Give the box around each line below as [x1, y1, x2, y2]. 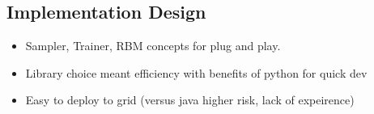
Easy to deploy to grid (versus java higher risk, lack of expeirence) [25, 91, 355, 108]
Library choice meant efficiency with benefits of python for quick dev [25, 64, 368, 81]
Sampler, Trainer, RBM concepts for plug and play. [25, 37, 281, 54]
